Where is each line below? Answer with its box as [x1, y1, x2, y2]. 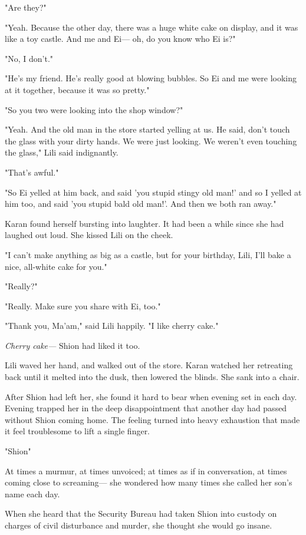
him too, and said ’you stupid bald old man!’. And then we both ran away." [5, 197, 277, 210]
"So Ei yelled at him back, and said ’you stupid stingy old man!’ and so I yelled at [5, 186, 302, 198]
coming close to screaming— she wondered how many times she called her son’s [5, 476, 292, 488]
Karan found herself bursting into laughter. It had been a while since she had [5, 217, 284, 229]
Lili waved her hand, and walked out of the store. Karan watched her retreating [5, 359, 293, 371]
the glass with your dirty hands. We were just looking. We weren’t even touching [5, 134, 297, 147]
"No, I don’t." [5, 52, 54, 64]
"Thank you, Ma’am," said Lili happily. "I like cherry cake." [5, 319, 219, 332]
